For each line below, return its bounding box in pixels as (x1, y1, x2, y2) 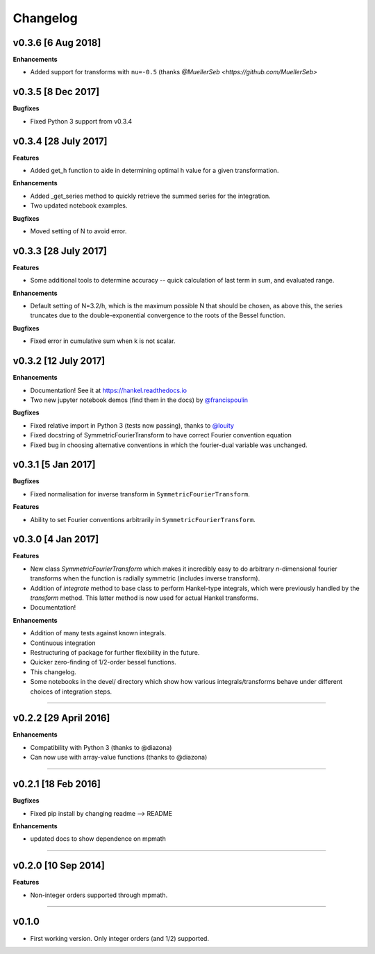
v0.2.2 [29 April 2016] (12, 712, 110, 724)
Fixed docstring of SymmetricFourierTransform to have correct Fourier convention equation (30, 431, 292, 440)
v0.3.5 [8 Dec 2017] (12, 86, 100, 98)
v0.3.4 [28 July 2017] (12, 135, 108, 147)
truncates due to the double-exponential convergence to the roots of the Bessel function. (30, 311, 286, 319)
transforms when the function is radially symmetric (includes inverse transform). (30, 574, 260, 583)
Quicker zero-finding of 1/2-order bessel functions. (30, 658, 176, 667)
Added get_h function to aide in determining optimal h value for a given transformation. (30, 167, 279, 175)
